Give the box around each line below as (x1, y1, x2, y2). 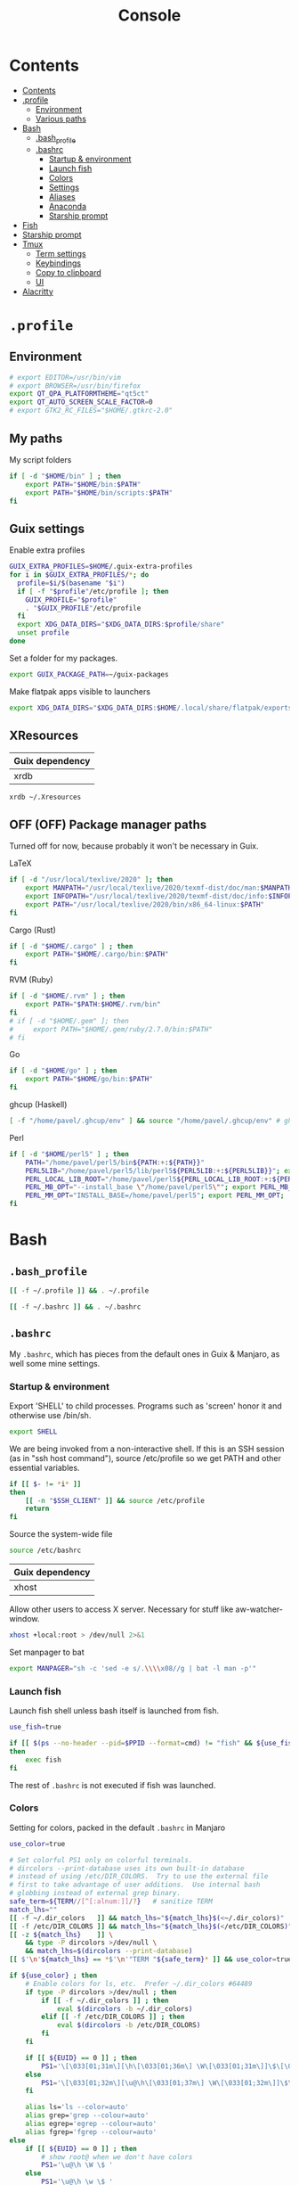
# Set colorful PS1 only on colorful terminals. (9, 1855, 193, 1864)
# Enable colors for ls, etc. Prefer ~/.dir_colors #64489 (25, 1979, 253, 1988)
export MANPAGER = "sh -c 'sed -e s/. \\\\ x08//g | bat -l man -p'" (9, 1663, 256, 1672)
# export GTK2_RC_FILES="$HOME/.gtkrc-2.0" (9, 407, 174, 415)
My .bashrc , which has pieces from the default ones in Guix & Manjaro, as (9, 1348, 280, 1359)
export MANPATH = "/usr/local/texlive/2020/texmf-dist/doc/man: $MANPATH (25, 883, 293, 892)
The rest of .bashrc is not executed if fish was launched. (9, 1779, 216, 1790)
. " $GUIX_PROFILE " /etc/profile (25, 604, 141, 612)
